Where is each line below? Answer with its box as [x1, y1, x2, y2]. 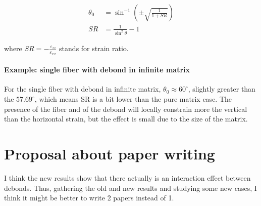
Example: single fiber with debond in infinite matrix [4, 64, 190, 75]
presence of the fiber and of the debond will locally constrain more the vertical [4, 103, 247, 114]
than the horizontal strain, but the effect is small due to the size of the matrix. [4, 113, 248, 124]
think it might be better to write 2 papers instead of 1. [4, 192, 174, 203]
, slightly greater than [188, 84, 255, 94]
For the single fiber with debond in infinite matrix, [4, 84, 161, 94]
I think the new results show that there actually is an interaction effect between [4, 172, 251, 183]
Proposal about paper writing [4, 143, 215, 164]
